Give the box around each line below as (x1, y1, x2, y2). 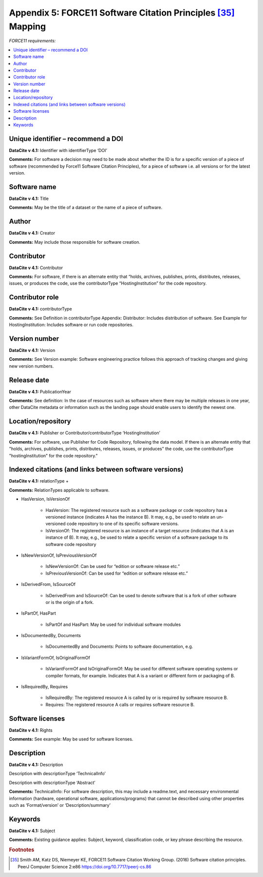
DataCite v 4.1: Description (9, 762, 63, 768)
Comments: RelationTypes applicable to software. (9, 487, 110, 493)
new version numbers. (9, 363, 54, 369)
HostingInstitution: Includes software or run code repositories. (9, 322, 133, 328)
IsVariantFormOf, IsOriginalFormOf (21, 655, 90, 661)
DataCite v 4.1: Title (9, 195, 49, 202)
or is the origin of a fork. (45, 599, 94, 605)
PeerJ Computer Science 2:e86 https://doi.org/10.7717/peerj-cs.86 (18, 863, 151, 870)
